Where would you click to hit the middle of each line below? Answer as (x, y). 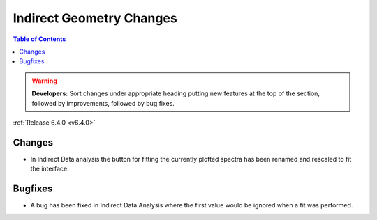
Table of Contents (39, 39)
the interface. (50, 169)
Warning (44, 81)
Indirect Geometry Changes (95, 18)
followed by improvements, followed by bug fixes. (103, 103)
